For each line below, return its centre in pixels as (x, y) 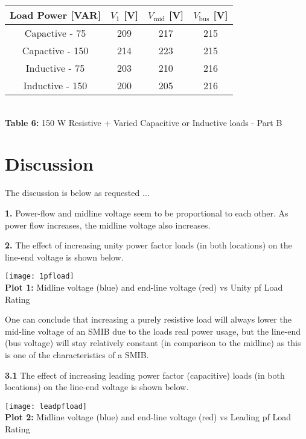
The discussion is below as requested (72, 193)
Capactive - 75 (55, 33)
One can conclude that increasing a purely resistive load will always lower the (148, 319)
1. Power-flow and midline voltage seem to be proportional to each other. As (147, 213)
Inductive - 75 (55, 68)
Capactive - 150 (55, 50)
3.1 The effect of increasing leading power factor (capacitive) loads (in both (145, 375)
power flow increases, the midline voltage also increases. (108, 225)
